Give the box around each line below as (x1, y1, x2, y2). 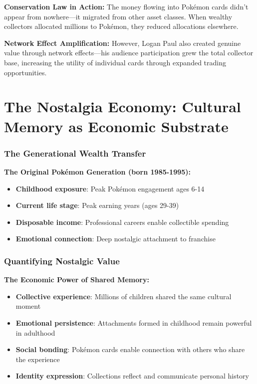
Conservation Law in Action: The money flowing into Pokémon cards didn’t (4, 1, 249, 11)
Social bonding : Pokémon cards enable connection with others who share (15, 344, 245, 355)
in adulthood (15, 327, 55, 338)
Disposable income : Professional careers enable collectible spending (15, 216, 229, 227)
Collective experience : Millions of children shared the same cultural (15, 291, 232, 301)
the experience (15, 354, 60, 364)
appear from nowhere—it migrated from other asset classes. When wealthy (4, 11, 233, 21)
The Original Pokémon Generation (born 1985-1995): (4, 166, 191, 177)
